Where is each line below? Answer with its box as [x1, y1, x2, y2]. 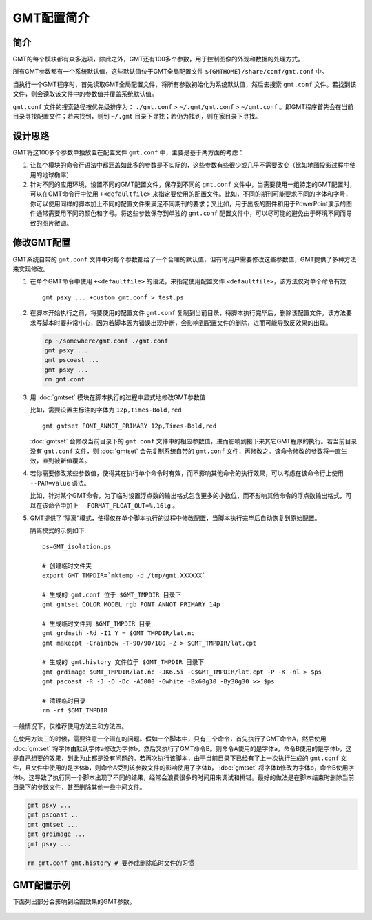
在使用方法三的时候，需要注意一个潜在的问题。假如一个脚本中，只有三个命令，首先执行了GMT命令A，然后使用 [12, 734, 327, 743]
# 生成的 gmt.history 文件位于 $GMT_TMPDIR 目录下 [42, 659, 205, 666]
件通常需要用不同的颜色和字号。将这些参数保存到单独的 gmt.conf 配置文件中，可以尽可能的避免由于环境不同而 [30, 209, 347, 217]
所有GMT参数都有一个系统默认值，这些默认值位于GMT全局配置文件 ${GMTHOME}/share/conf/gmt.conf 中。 [12, 68, 329, 76]
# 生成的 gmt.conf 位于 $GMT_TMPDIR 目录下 [42, 590, 182, 599]
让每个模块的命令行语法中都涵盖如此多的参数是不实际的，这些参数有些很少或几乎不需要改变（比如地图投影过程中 [30, 161, 350, 169]
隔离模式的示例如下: [30, 526, 87, 534]
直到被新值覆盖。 [41, 457, 91, 465]
